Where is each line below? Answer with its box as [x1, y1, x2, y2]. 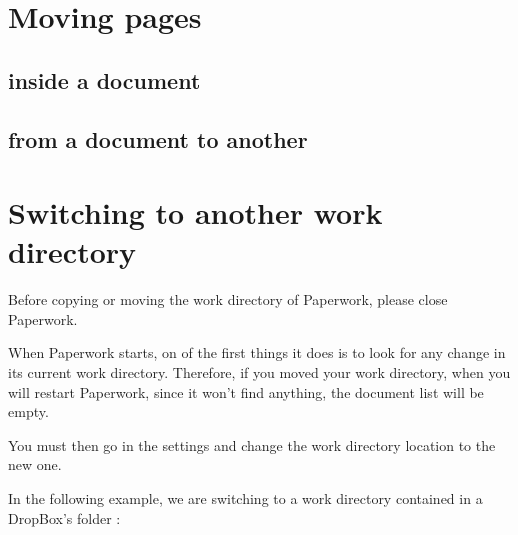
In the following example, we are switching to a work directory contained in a [8, 488, 483, 508]
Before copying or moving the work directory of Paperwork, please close [8, 289, 448, 310]
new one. [8, 454, 62, 475]
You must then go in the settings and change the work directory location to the [8, 434, 496, 455]
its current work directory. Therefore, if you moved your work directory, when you [8, 362, 511, 383]
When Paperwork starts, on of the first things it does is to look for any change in [8, 342, 506, 363]
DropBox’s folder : [8, 507, 121, 528]
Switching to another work [8, 192, 383, 233]
